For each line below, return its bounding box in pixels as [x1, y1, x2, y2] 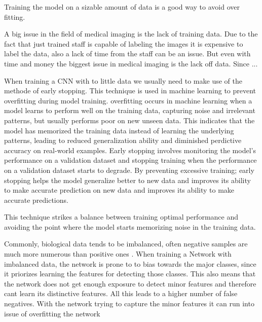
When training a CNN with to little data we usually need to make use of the [4, 75, 242, 86]
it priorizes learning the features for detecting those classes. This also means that [4, 268, 256, 279]
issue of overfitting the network [4, 308, 100, 318]
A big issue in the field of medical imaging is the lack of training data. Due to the [4, 28, 258, 39]
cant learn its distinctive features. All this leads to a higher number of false [4, 288, 238, 299]
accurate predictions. [4, 194, 68, 205]
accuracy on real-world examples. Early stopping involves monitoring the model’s [4, 145, 256, 155]
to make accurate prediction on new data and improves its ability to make [4, 185, 235, 195]
